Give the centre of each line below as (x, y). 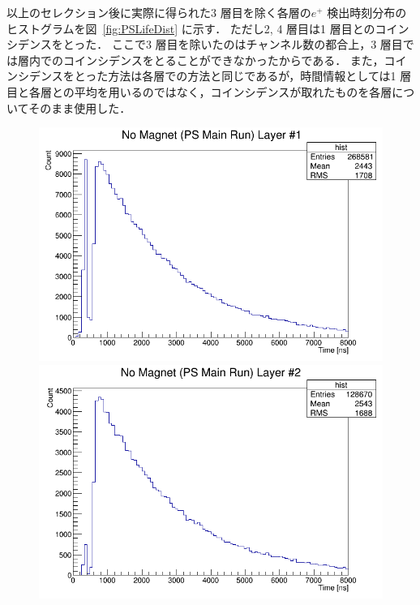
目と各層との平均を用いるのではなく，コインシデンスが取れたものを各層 (199, 91)
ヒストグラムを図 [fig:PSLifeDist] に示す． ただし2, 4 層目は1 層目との (191, 28)
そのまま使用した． (80, 107)
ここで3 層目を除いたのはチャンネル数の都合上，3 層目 (257, 44)
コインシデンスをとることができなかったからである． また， (223, 60)
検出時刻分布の (367, 12)
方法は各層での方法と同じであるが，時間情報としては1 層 (260, 76)
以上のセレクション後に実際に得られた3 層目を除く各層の (159, 12)
